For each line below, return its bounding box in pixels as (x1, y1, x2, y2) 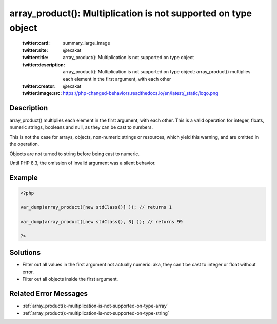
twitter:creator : (22, 83, 56, 89)
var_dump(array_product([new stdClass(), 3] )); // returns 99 (20, 219, 183, 224)
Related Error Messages (9, 289, 88, 298)
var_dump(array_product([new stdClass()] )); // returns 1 (20, 204, 172, 210)
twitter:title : (22, 54, 49, 61)
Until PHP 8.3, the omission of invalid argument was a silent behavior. (9, 160, 156, 166)
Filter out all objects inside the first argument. (22, 276, 118, 282)
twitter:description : (22, 62, 65, 68)
